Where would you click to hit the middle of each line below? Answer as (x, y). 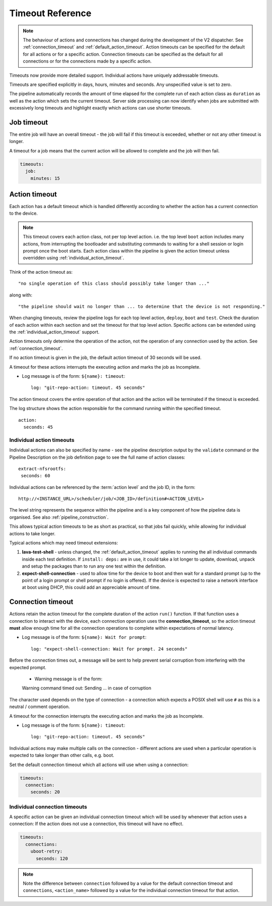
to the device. (23, 213)
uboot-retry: (47, 851)
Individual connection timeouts (48, 807)
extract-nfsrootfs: (42, 469)
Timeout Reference (50, 13)
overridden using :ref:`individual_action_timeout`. (74, 258)
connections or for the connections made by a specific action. (87, 61)
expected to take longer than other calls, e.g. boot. (62, 756)
